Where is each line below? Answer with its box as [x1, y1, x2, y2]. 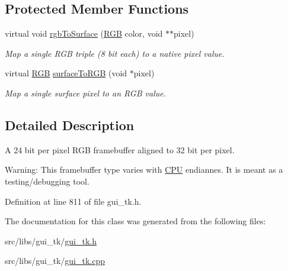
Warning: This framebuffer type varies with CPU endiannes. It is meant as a [5, 163, 283, 176]
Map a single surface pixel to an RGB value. [5, 86, 167, 99]
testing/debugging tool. [5, 175, 89, 187]
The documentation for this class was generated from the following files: [5, 215, 266, 227]
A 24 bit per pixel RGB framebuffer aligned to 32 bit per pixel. [5, 143, 235, 156]
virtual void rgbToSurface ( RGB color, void [5, 27, 163, 40]
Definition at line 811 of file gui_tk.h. [5, 195, 142, 207]
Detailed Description [5, 115, 135, 134]
